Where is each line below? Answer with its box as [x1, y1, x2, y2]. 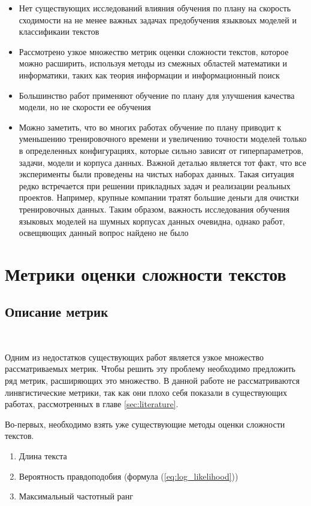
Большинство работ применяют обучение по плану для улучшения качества [19, 89, 295, 101]
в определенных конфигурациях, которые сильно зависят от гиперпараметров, [19, 144, 304, 156]
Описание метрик [5, 302, 108, 321]
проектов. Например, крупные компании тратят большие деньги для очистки [19, 191, 299, 204]
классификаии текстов [19, 25, 99, 38]
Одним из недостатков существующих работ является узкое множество [5, 350, 264, 363]
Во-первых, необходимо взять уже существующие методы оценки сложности [5, 417, 285, 430]
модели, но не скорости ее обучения [19, 101, 151, 113]
